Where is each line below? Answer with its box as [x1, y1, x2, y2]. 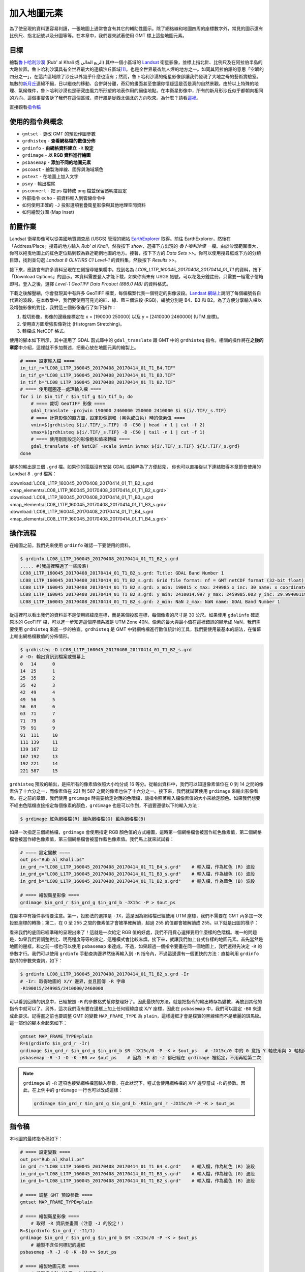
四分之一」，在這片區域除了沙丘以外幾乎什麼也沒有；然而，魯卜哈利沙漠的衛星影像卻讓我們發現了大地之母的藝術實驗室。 [9, 73, 261, 79]
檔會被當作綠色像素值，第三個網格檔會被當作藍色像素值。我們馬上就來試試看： [9, 836, 174, 842]
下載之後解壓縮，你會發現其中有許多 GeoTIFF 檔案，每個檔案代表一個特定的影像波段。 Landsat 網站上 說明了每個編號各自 [9, 290, 261, 296]
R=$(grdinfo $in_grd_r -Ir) [20, 1040, 90, 1047]
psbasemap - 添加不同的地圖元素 [22, 159, 91, 165]
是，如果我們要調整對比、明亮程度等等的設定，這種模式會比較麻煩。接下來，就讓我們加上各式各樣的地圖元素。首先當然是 [9, 936, 263, 942]
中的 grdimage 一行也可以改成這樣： [45, 1087, 123, 1093]
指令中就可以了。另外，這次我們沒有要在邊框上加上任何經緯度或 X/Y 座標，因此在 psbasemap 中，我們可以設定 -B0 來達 [9, 1005, 262, 1012]
